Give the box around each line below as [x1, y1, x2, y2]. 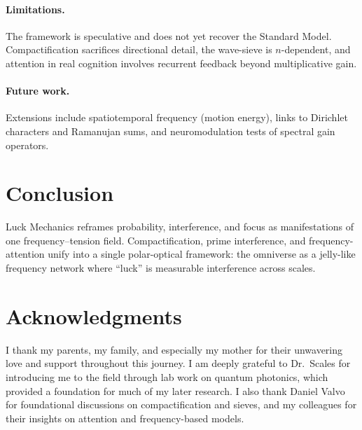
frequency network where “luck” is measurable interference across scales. [6, 261, 316, 275]
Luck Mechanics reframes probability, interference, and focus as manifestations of [6, 219, 354, 234]
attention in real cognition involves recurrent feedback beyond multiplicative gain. [6, 55, 357, 70]
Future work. [6, 83, 70, 98]
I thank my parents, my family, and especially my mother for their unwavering [6, 342, 343, 356]
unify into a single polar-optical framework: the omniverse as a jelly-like [48, 247, 356, 261]
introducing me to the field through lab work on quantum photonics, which [6, 369, 328, 384]
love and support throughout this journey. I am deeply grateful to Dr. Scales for [6, 356, 351, 370]
